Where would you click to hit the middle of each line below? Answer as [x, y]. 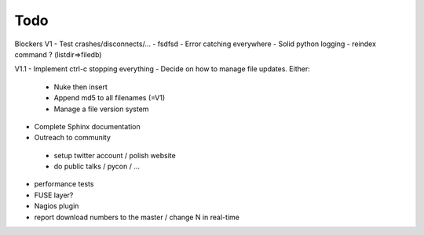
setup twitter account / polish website [115, 155]
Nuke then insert [80, 87]
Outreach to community [73, 138]
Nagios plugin [57, 206]
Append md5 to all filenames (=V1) [110, 98]
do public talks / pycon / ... [97, 166]
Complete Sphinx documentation [87, 126]
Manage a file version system [101, 109]
